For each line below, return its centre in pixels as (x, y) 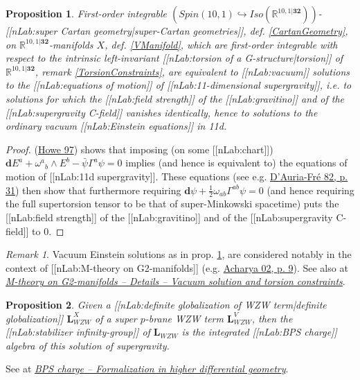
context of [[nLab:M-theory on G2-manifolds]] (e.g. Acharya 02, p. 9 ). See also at (177, 267)
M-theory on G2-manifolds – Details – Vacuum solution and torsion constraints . (175, 281)
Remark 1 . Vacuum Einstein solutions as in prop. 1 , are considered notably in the (179, 254)
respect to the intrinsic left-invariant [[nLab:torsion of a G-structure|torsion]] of (174, 58)
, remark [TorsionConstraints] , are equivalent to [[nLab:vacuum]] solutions (192, 71)
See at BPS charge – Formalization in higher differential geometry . (147, 369)
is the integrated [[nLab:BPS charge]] (259, 332)
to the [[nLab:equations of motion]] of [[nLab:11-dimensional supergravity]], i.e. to (179, 85)
